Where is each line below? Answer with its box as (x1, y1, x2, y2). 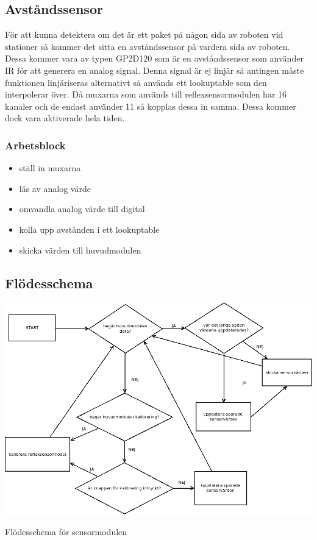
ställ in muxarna (19, 162, 81, 174)
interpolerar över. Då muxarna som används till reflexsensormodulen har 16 (5, 88, 287, 101)
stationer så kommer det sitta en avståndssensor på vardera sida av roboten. (5, 40, 290, 52)
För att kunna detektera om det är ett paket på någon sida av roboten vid (5, 28, 283, 41)
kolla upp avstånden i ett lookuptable (19, 222, 160, 235)
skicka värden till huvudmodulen (19, 243, 141, 256)
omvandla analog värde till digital (19, 202, 145, 215)
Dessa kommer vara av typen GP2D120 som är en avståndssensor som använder (5, 52, 304, 65)
